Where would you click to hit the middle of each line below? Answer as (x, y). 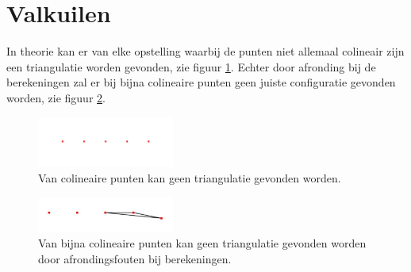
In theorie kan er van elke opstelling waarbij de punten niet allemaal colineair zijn (205, 51)
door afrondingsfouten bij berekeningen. (135, 258)
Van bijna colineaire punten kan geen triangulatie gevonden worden (202, 243)
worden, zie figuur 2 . (56, 97)
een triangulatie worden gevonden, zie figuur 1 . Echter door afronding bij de (191, 66)
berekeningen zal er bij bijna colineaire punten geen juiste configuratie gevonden (201, 82)
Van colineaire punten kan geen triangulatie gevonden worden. (190, 178)
